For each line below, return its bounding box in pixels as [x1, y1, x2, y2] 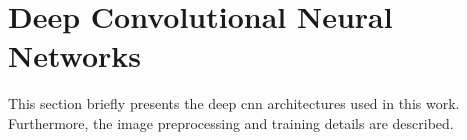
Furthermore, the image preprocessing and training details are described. [8, 112, 454, 133]
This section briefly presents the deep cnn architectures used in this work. [8, 93, 460, 114]
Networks [8, 35, 142, 76]
